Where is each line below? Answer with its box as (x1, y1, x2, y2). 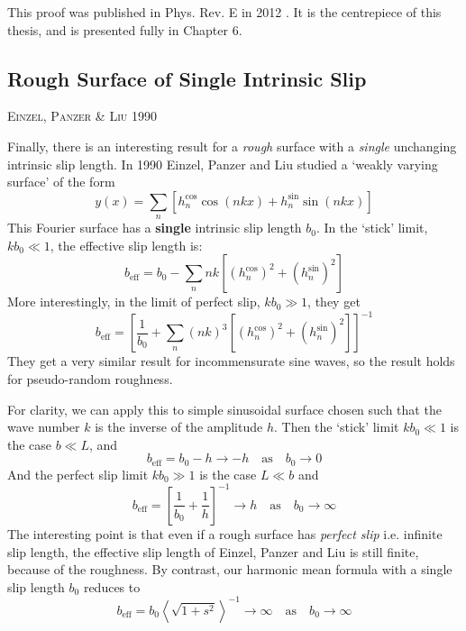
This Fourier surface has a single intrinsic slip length (7, 218, 302, 237)
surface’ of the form (7, 172, 115, 191)
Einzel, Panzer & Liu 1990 (7, 106, 157, 125)
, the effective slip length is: (50, 235, 203, 254)
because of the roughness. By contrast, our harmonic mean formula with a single (7, 560, 452, 579)
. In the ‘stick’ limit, (316, 218, 428, 237)
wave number (7, 417, 80, 436)
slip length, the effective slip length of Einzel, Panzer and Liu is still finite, (7, 542, 419, 561)
